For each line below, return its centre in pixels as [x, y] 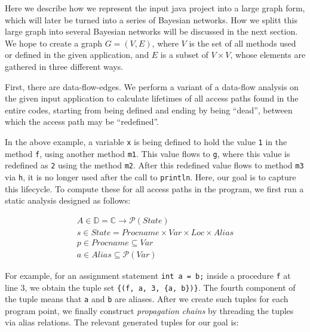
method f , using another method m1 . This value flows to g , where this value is [148, 153]
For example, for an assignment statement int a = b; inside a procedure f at [148, 275]
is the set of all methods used [243, 43]
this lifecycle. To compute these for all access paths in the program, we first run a [154, 188]
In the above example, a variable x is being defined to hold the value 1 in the [146, 141]
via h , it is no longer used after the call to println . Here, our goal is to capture [151, 176]
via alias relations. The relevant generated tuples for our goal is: [122, 322]
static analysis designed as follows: [68, 200]
